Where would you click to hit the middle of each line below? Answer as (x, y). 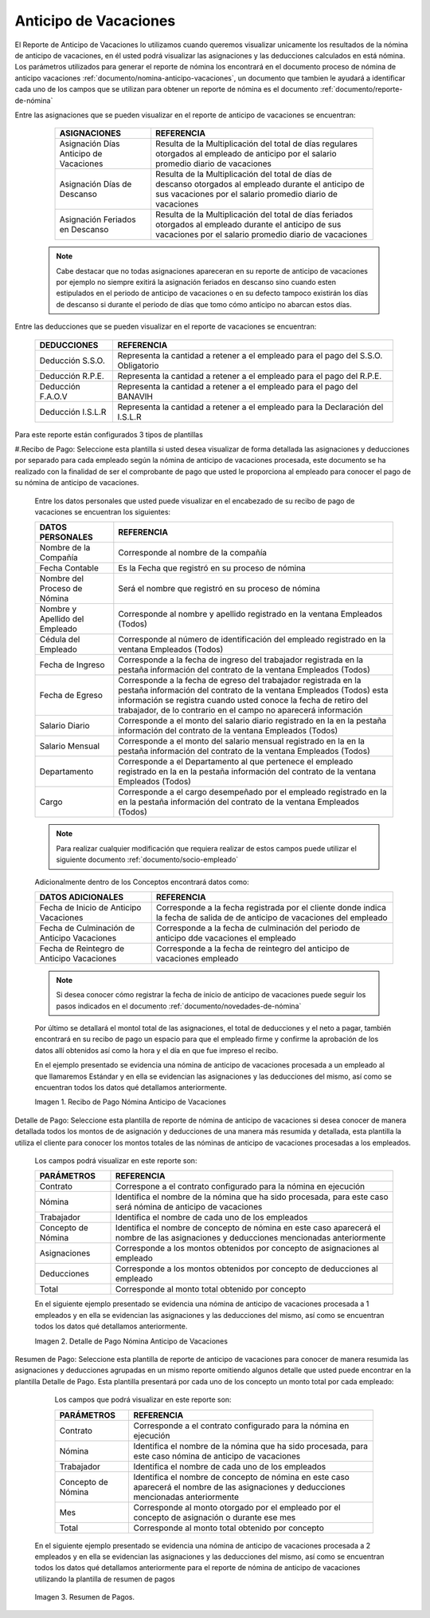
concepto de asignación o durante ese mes (215, 1517)
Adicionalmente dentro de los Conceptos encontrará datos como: (142, 882)
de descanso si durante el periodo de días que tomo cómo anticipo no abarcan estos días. (204, 304)
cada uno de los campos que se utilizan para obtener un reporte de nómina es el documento (166, 89)
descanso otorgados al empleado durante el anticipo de (260, 184)
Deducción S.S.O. (72, 361)
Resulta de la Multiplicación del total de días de (244, 174)
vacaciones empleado (197, 958)
